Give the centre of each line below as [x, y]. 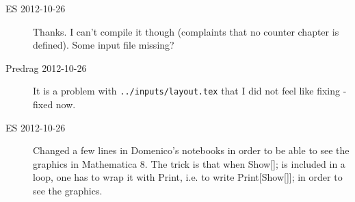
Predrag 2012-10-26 [46, 67]
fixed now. [54, 104]
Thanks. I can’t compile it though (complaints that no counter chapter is [186, 31]
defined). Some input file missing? [104, 45]
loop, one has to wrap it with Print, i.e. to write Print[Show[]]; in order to [188, 177]
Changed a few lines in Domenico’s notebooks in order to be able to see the [191, 150]
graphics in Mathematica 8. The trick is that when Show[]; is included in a [189, 163]
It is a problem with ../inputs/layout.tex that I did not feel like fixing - [190, 91]
